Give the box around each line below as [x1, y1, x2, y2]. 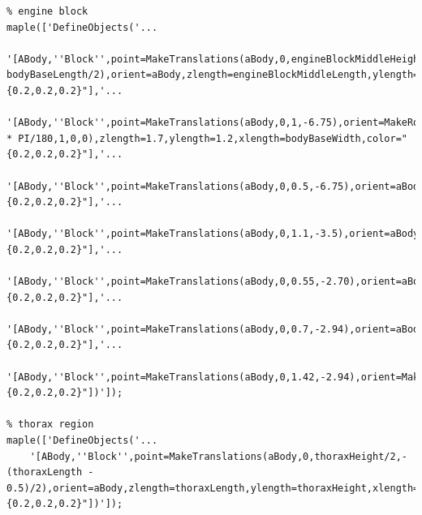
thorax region [18, 418, 94, 431]
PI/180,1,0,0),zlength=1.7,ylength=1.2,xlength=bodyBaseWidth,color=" [18, 132, 407, 144]
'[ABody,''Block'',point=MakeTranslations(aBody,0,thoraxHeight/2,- [29, 450, 407, 462]
